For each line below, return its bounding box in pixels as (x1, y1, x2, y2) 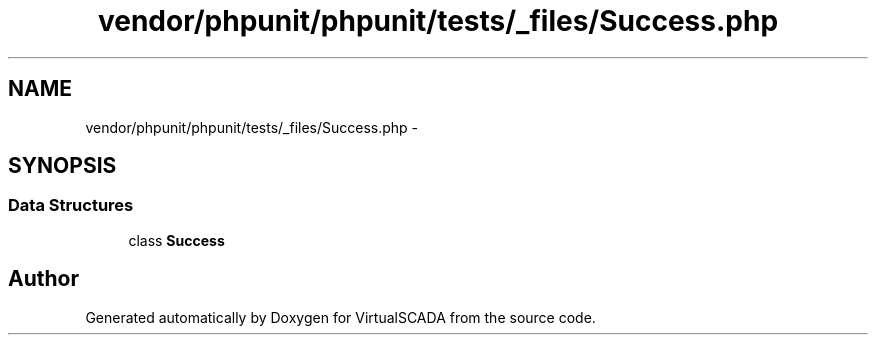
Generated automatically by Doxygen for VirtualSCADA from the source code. (85, 308, 596, 326)
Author (8, 266, 79, 292)
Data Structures (8, 195, 134, 216)
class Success (128, 231, 225, 249)
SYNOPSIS (8, 153, 117, 179)
